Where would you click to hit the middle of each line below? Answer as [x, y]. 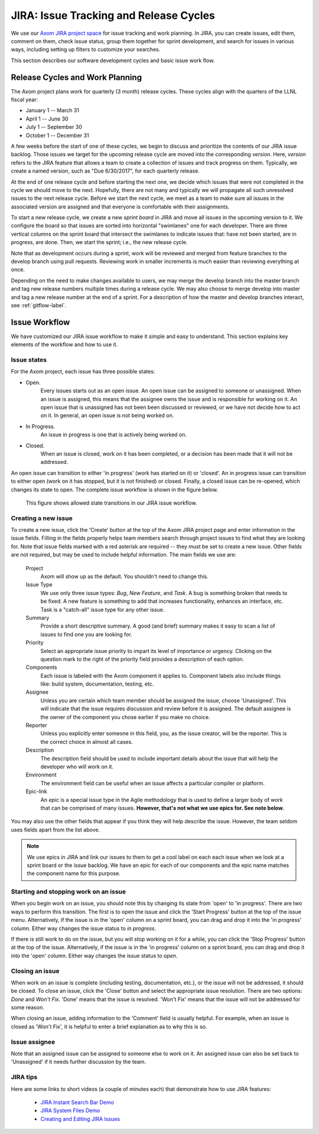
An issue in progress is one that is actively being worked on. [114, 435]
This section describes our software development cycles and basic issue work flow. [113, 60]
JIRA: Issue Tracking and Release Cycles [113, 15]
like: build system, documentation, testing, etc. [97, 684]
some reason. [27, 1008]
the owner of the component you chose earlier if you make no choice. [125, 717]
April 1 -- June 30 [47, 119]
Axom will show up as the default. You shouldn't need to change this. [125, 576]
